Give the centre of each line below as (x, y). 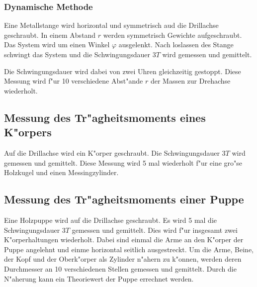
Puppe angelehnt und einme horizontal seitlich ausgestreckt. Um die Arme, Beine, (129, 249)
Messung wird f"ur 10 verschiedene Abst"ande (74, 81)
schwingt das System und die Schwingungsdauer (77, 54)
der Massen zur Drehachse (190, 81)
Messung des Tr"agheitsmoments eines (105, 117)
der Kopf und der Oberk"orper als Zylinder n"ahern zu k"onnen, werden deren (123, 259)
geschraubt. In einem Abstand (50, 35)
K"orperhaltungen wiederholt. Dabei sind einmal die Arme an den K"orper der (124, 239)
